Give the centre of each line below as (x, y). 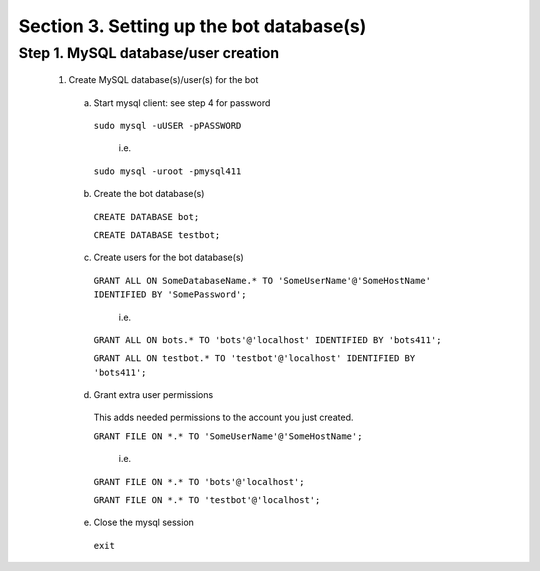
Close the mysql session (144, 522)
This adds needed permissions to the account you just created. (223, 417)
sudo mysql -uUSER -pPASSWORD (167, 125)
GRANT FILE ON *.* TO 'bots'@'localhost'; (199, 481)
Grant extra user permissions (153, 395)
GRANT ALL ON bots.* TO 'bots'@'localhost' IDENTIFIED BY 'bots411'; (267, 339)
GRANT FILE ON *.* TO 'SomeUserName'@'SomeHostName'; (228, 436)
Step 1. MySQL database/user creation (149, 53)
